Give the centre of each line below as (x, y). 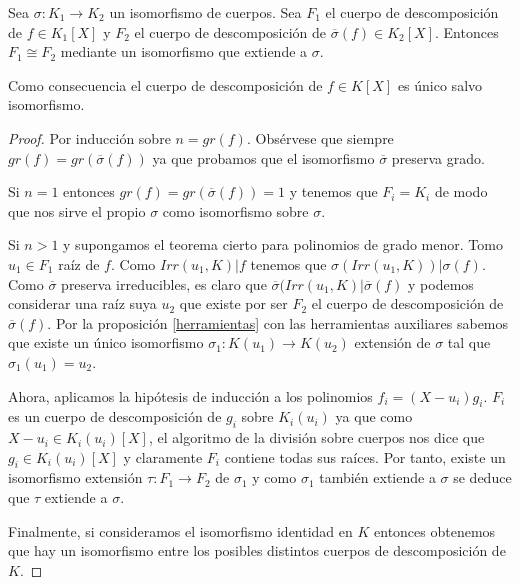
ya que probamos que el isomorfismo (263, 157)
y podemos (441, 283)
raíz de (79, 263)
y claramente (163, 456)
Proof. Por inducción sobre (89, 137)
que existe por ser (233, 303)
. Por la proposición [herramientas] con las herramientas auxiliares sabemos (278, 322)
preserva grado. (438, 157)
